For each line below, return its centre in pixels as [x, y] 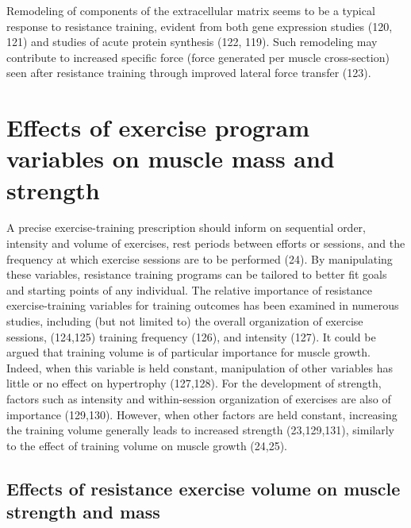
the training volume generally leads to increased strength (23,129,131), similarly [200, 430]
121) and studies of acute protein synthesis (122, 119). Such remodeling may [192, 42]
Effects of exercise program [158, 127]
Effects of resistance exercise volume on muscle [204, 488]
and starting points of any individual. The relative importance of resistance [189, 289]
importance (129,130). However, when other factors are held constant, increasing [202, 414]
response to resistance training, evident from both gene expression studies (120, [200, 26]
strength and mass [83, 512]
